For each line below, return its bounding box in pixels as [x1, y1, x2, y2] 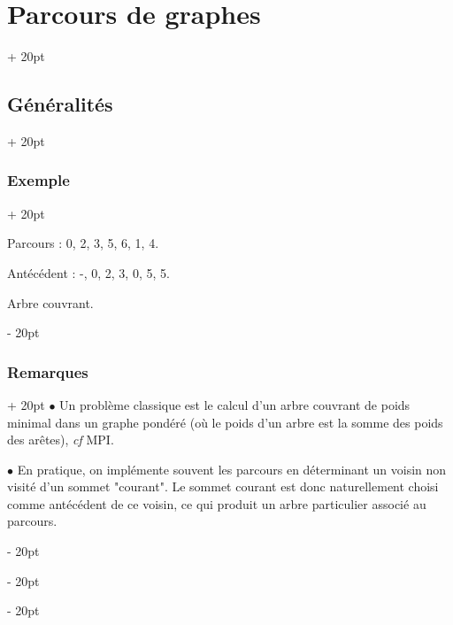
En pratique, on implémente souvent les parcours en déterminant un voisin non [17, 459, 447, 478]
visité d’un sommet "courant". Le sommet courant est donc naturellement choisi [7, 477, 439, 496]
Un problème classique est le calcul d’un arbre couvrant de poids [59, 395, 411, 413]
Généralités [7, 90, 113, 118]
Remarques [7, 360, 88, 382]
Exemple [7, 169, 70, 191]
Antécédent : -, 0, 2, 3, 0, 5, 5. [7, 263, 170, 282]
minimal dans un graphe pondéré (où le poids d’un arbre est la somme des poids [7, 413, 443, 431]
